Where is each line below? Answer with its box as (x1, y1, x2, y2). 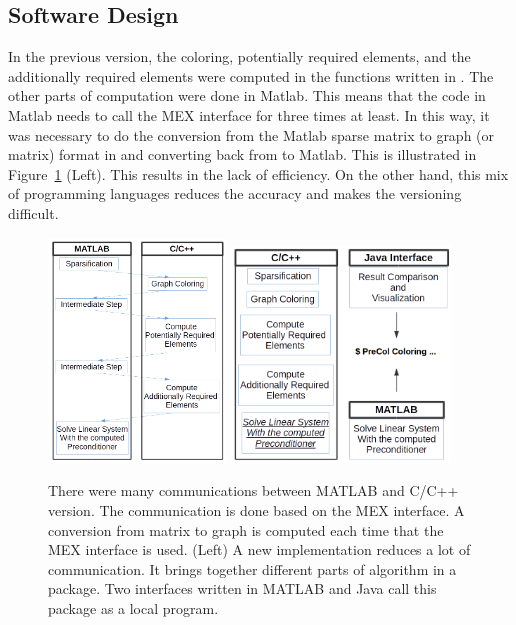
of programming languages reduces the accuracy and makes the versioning (8, 183, 462, 204)
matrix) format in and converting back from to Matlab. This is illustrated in (8, 144, 477, 165)
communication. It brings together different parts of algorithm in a (48, 558, 457, 579)
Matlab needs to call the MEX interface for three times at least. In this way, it (8, 104, 490, 125)
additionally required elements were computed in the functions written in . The (8, 65, 494, 86)
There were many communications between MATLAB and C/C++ (48, 480, 459, 501)
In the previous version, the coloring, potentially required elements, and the (8, 46, 471, 67)
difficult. (8, 202, 59, 223)
